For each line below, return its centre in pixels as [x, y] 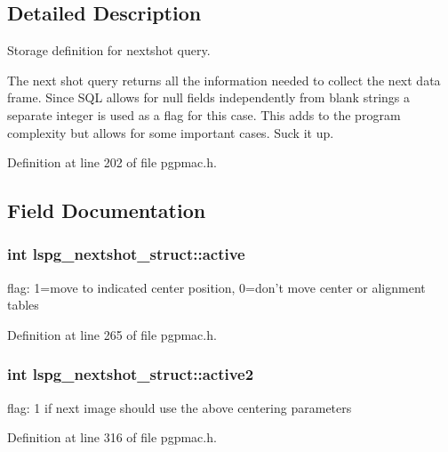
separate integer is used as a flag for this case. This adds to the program [204, 114]
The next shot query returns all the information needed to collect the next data [224, 80]
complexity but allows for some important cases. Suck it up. [171, 132]
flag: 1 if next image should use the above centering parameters [180, 407]
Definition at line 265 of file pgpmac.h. [112, 334]
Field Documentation [107, 210]
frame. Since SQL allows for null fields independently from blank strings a [208, 97]
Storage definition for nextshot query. [109, 50]
